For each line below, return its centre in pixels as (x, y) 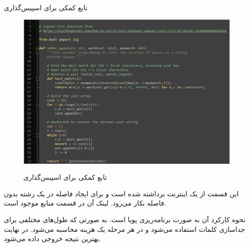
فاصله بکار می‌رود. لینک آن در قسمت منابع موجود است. (85, 203)
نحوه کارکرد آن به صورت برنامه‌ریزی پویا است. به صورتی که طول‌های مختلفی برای (125, 219)
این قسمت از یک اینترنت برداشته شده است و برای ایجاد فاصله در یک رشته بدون (121, 193)
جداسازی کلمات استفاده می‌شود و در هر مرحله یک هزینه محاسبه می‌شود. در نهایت (124, 229)
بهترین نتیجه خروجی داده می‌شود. (53, 238)
